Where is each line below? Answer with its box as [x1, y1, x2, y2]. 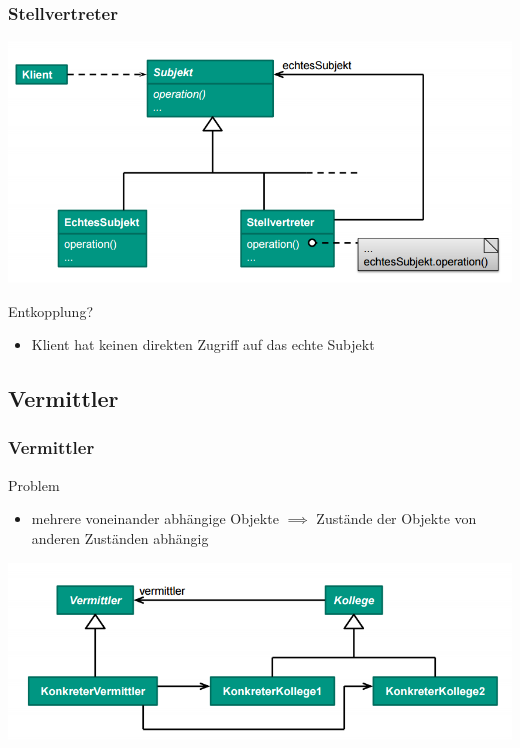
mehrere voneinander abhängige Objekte [31, 508, 279, 529]
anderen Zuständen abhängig [31, 527, 209, 548]
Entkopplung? [8, 300, 94, 321]
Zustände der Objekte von [316, 508, 477, 529]
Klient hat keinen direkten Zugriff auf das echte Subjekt [31, 334, 375, 355]
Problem [8, 474, 60, 495]
